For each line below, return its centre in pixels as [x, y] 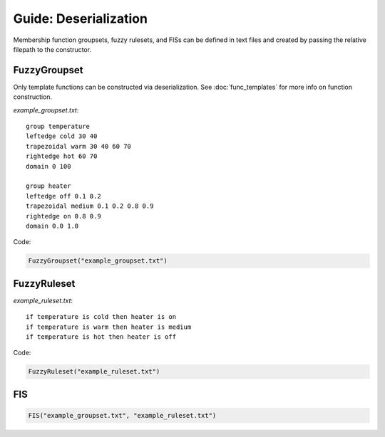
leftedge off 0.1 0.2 [63, 196]
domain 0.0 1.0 [52, 226]
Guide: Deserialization [80, 19]
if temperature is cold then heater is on [101, 317]
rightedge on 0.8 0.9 [63, 216]
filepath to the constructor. [52, 49]
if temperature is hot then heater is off [101, 337]
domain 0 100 [48, 166]
